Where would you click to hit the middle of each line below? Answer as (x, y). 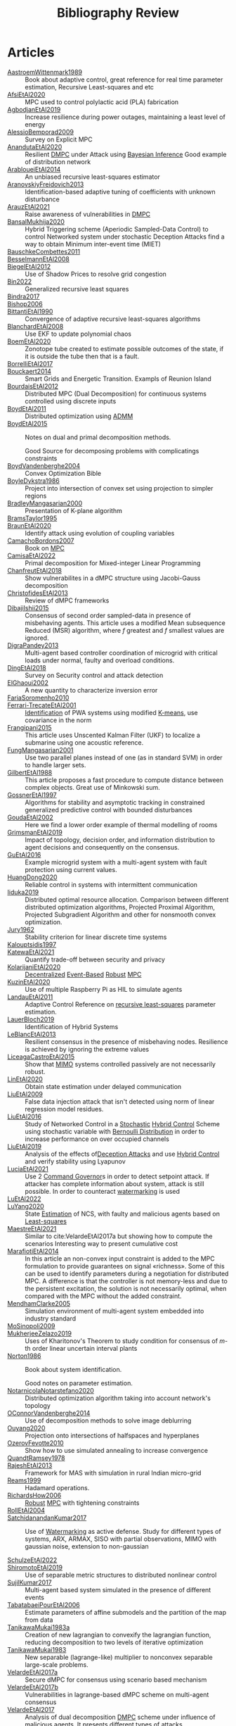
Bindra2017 (24, 296)
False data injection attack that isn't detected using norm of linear (120, 1101)
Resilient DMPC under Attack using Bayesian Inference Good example (126, 154)
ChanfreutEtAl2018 (34, 570)
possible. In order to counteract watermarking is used (103, 1191)
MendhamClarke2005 (39, 1303)
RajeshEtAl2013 (30, 1465)
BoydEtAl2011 (27, 408)
